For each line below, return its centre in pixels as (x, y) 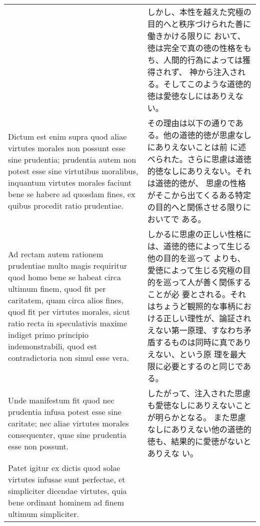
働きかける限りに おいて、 (196, 36)
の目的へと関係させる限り (195, 207)
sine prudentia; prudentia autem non (72, 159)
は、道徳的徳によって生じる (199, 246)
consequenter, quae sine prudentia (67, 434)
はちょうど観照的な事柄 (191, 306)
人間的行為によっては (203, 60)
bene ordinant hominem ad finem (66, 502)
